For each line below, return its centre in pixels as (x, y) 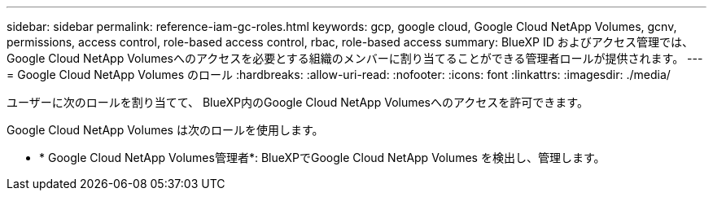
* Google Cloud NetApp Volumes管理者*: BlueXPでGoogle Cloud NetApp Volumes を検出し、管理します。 (322, 158)
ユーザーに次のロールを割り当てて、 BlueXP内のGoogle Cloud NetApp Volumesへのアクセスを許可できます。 (297, 102)
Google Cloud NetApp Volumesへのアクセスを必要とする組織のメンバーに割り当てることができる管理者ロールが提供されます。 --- (355, 58)
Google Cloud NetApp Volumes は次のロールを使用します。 (165, 130)
